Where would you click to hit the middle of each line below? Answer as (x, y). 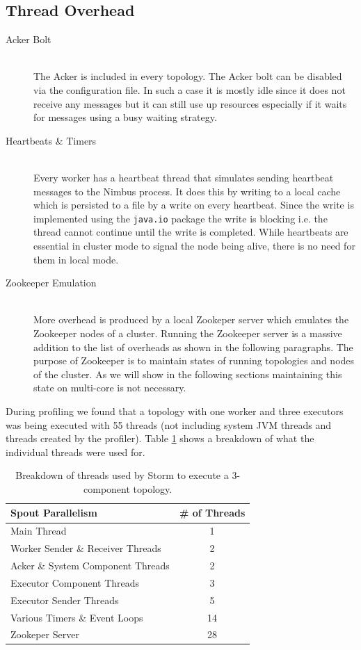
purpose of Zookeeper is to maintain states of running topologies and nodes (194, 360)
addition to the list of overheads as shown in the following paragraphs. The (193, 347)
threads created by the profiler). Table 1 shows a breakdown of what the (160, 438)
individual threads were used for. (75, 452)
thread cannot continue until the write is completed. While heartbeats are (191, 232)
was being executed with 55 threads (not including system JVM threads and (169, 424)
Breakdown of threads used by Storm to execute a (122, 475)
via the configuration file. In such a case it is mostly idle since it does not (190, 89)
